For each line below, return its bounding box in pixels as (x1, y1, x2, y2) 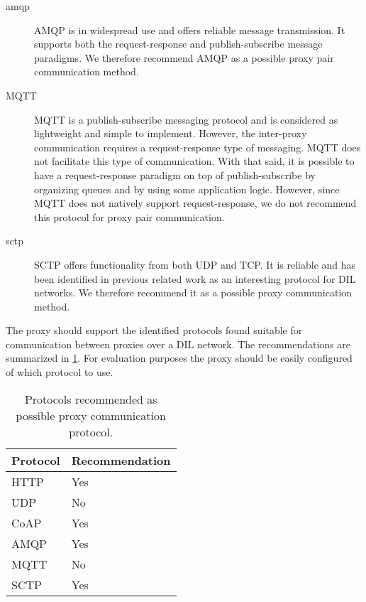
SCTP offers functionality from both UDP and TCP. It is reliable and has (34, 257, 356, 272)
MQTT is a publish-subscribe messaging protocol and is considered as (34, 112, 338, 127)
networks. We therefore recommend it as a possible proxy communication (34, 285, 353, 300)
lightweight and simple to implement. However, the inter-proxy (34, 126, 307, 141)
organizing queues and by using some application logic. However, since (34, 181, 340, 196)
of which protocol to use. (6, 365, 113, 380)
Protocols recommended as (24, 390, 157, 407)
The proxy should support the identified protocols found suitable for (6, 323, 303, 338)
